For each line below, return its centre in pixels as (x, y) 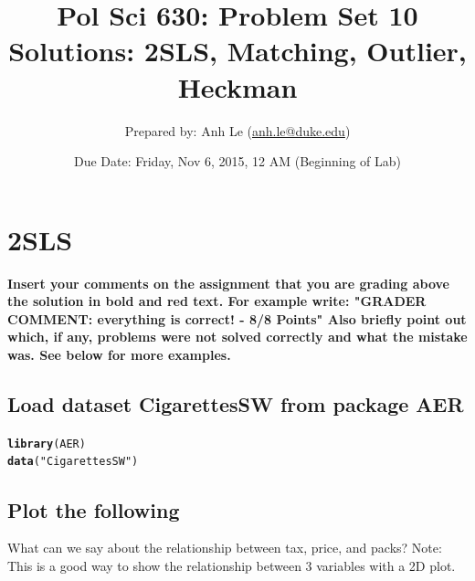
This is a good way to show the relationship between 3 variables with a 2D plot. (232, 565)
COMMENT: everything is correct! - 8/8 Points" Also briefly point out (237, 318)
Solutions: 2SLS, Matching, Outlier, (237, 51)
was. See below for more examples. (119, 354)
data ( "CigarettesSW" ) (73, 462)
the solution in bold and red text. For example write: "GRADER (217, 301)
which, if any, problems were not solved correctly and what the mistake (237, 337)
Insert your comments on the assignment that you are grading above (228, 283)
